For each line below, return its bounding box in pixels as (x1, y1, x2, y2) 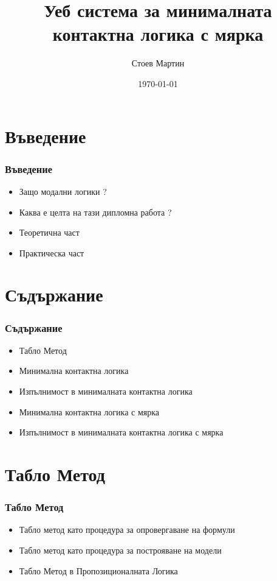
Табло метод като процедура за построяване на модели (19, 544, 222, 557)
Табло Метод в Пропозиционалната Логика (19, 564, 178, 577)
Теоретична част (19, 226, 80, 239)
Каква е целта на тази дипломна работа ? (19, 205, 172, 218)
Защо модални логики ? (19, 185, 107, 197)
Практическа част (19, 246, 84, 259)
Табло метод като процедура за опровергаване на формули (19, 523, 235, 536)
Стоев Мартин (131, 57, 185, 69)
